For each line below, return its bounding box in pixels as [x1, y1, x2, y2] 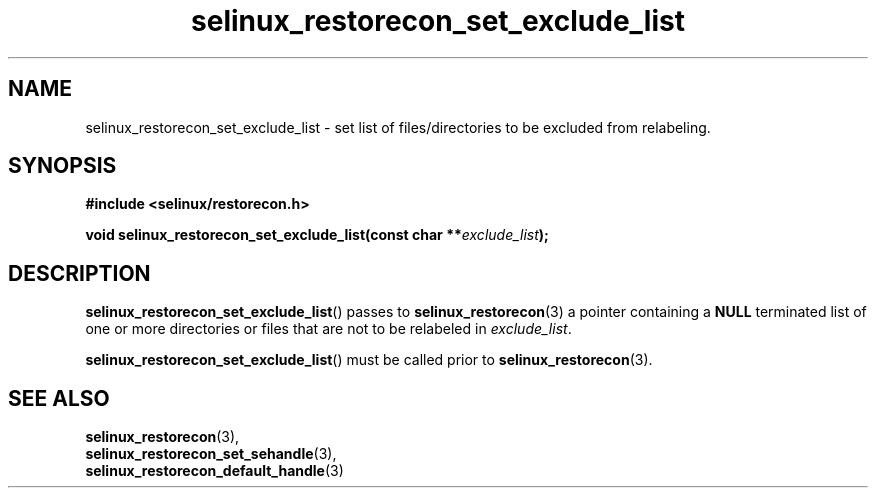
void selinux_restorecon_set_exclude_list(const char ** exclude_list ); [85, 226, 549, 244]
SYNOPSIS [8, 153, 117, 179]
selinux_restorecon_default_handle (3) [85, 462, 344, 480]
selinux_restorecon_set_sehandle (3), [85, 445, 337, 463]
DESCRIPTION [8, 260, 151, 286]
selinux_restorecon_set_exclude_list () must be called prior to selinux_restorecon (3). [85, 351, 653, 369]
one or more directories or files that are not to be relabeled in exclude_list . [85, 320, 572, 338]
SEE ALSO [8, 385, 110, 411]
